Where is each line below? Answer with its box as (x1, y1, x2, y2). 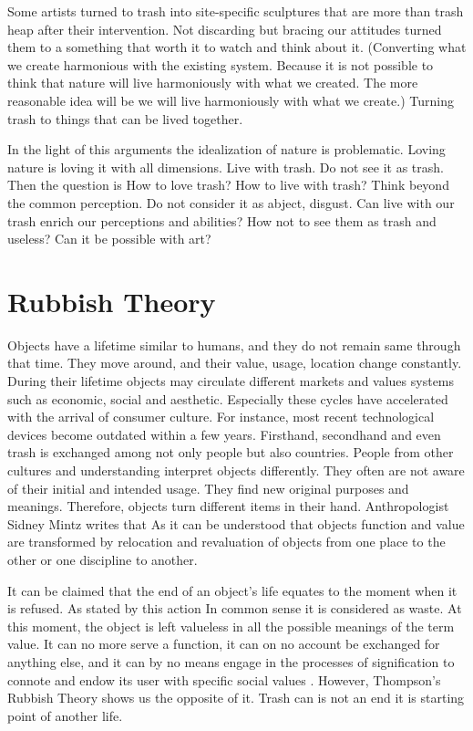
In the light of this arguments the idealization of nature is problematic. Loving (7, 140, 446, 159)
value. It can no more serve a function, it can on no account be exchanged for (7, 634, 440, 653)
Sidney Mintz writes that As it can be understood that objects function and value (7, 514, 465, 533)
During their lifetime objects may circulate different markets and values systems (7, 371, 455, 391)
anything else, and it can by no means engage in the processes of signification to (7, 652, 455, 671)
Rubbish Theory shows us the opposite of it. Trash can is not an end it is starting (7, 688, 465, 707)
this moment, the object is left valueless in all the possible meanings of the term (7, 616, 455, 635)
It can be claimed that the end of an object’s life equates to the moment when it (7, 580, 458, 600)
